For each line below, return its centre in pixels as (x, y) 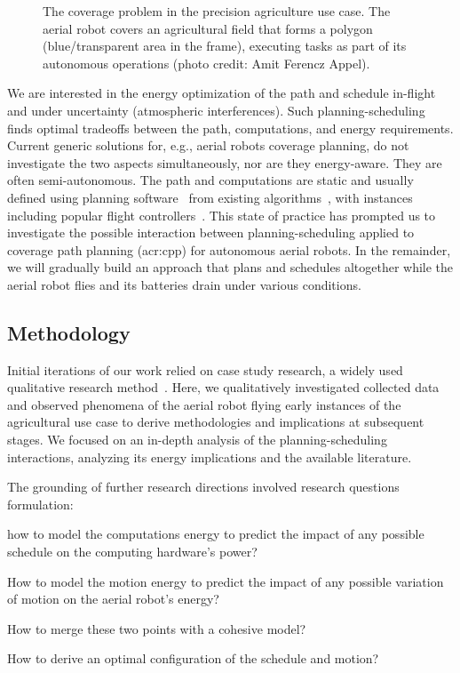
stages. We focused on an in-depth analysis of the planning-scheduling (197, 440)
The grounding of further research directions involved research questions (203, 487)
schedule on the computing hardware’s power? (132, 552)
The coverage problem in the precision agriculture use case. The (217, 11)
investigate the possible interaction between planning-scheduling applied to (211, 232)
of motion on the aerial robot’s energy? (113, 599)
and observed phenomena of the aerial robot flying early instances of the (204, 404)
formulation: (40, 504)
